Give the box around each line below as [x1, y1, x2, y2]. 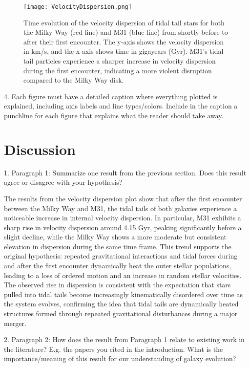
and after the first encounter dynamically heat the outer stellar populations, [4, 260, 231, 271]
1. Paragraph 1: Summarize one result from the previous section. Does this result [4, 167, 247, 177]
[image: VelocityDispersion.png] [23, 3, 132, 10]
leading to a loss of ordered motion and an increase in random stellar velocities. [4, 270, 242, 280]
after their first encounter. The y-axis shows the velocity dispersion [23, 36, 224, 46]
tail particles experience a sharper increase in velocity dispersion [23, 56, 216, 66]
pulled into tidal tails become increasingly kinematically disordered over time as [4, 289, 243, 299]
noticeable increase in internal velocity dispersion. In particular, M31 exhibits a [4, 213, 241, 223]
